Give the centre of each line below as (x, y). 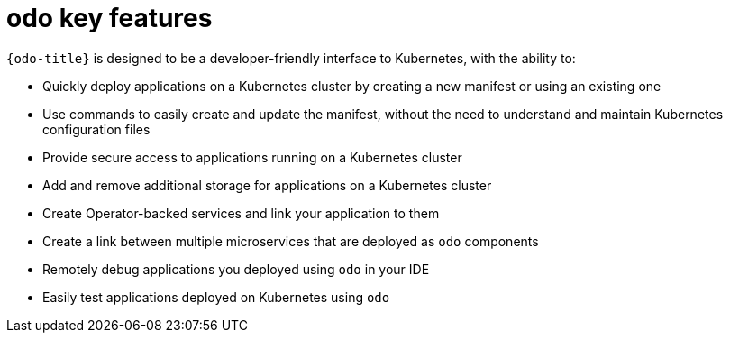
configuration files (96, 129)
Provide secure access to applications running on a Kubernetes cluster (252, 157)
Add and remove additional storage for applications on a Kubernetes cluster (267, 185)
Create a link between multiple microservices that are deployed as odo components (291, 241)
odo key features (109, 18)
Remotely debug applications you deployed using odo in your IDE (236, 269)
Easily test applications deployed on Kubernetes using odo (216, 297)
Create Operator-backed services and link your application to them (241, 213)
